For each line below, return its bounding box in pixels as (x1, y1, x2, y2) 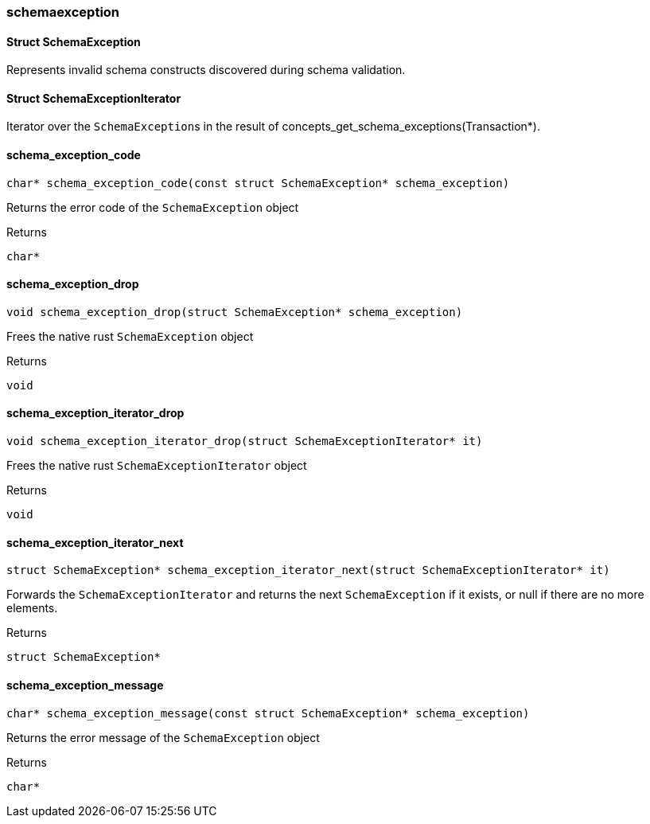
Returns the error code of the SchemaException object (6, 200, 299, 214)
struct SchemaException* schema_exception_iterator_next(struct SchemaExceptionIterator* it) (6, 564, 610, 577)
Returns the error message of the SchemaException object (6, 730, 320, 744)
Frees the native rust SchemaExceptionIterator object (6, 459, 307, 473)
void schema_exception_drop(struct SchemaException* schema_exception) (6, 305, 463, 318)
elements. (6, 601, 58, 615)
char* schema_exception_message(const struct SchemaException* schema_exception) (6, 706, 530, 720)
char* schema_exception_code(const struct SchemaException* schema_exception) (6, 176, 510, 189)
